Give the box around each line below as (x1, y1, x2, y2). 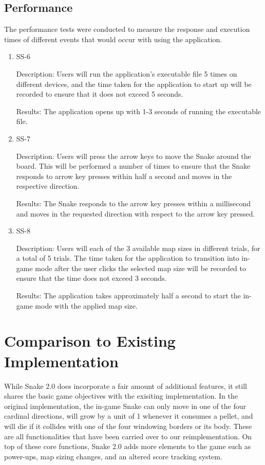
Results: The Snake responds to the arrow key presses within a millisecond (16, 198, 251, 208)
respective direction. (16, 181, 80, 191)
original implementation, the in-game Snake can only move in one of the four (4, 400, 247, 411)
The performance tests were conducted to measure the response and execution (4, 24, 250, 34)
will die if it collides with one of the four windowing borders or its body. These (4, 420, 252, 431)
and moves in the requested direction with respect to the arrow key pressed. (16, 208, 255, 219)
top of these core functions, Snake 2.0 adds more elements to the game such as (4, 441, 251, 452)
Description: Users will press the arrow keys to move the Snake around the (16, 150, 251, 161)
